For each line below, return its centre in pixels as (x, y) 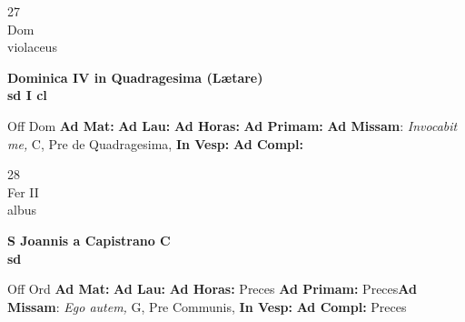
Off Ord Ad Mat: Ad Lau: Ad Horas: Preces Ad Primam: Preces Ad (212, 289)
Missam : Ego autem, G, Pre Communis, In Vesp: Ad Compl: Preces (207, 306)
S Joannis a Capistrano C (89, 240)
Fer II (23, 191)
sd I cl (27, 95)
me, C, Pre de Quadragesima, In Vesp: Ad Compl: (155, 143)
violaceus (32, 47)
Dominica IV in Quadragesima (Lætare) (135, 77)
